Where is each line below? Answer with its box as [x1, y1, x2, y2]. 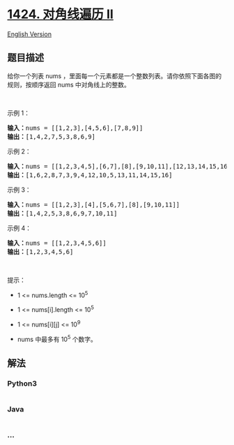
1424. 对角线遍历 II [7, 6, 114, 22]
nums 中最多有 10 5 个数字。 [17, 333, 97, 343]
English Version [7, 29, 52, 38]
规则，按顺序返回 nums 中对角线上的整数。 [7, 80, 131, 89]
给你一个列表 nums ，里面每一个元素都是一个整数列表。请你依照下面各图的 [7, 71, 222, 80]
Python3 [7, 378, 37, 388]
